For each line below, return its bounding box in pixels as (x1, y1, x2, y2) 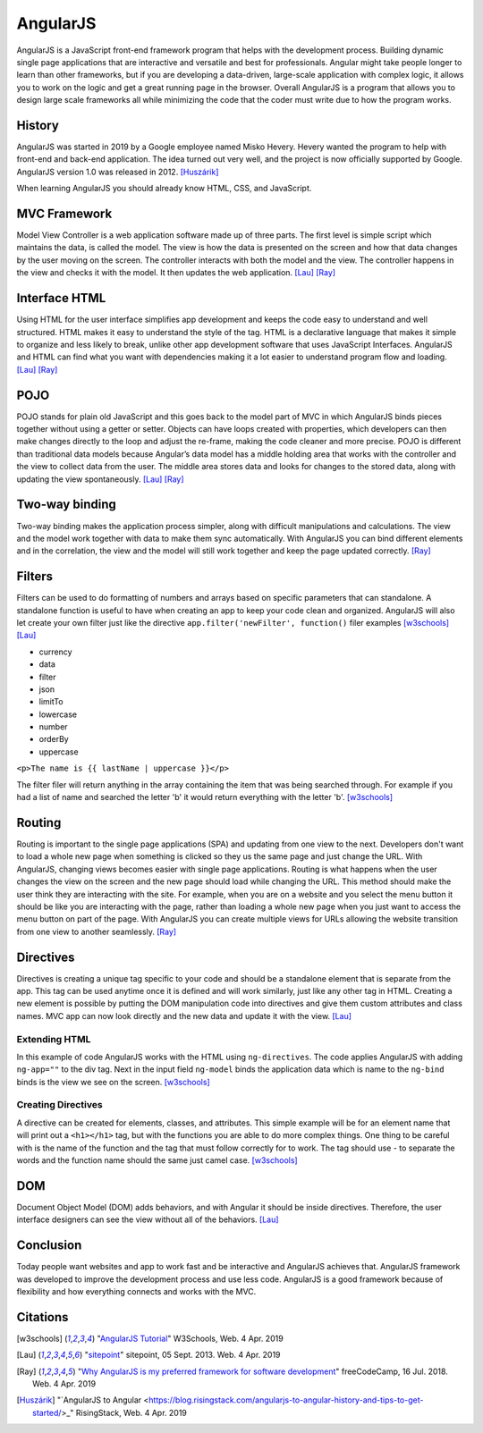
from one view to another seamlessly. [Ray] (16, 926, 177, 937)
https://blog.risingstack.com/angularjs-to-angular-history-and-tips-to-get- (148, 1395, 424, 1405)
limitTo (38, 696, 64, 707)
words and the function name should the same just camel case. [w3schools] (16, 1155, 299, 1166)
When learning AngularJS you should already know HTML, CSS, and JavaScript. (16, 183, 312, 194)
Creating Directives (16, 1099, 103, 1111)
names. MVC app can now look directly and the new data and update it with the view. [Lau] (16, 1010, 352, 1021)
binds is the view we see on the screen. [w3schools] (16, 1076, 210, 1087)
